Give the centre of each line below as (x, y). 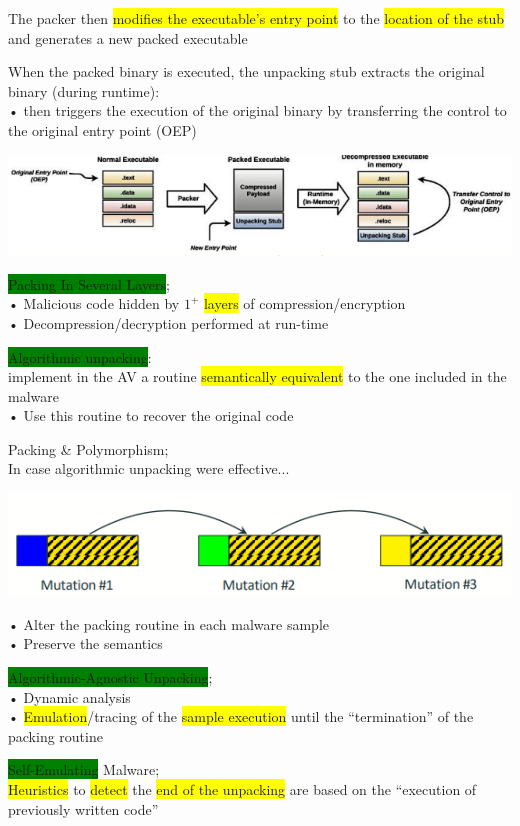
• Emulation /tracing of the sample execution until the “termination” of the (241, 716)
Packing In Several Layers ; (89, 283)
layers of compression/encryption (304, 303)
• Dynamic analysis (69, 696)
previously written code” (83, 808)
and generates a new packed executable (128, 37)
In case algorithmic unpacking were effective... (149, 468)
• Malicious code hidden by (94, 303)
